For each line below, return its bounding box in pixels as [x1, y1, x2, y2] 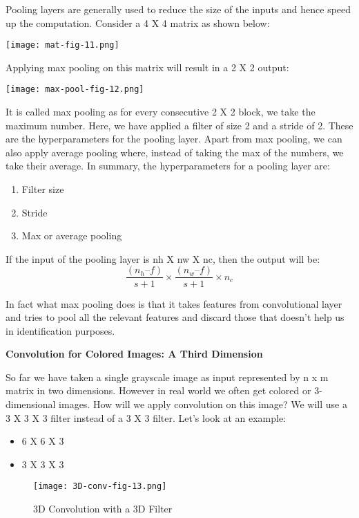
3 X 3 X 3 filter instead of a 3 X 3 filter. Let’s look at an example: [6, 410, 286, 425]
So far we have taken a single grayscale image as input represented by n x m [6, 369, 329, 384]
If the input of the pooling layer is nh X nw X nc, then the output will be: [6, 251, 320, 266]
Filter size [21, 182, 64, 196]
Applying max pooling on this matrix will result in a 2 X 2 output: [6, 59, 289, 74]
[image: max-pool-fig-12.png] [6, 84, 144, 95]
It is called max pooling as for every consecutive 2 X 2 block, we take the [6, 104, 316, 119]
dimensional [6, 397, 56, 411]
